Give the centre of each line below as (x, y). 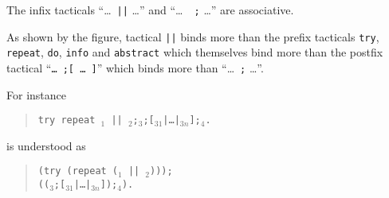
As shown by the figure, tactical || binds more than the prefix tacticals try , (193, 36)
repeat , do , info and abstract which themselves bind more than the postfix (195, 52)
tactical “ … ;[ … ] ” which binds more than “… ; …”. (135, 67)
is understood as (46, 145)
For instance (36, 94)
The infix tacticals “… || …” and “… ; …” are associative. (150, 10)
